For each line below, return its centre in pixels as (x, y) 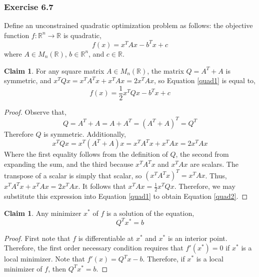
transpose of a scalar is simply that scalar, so (73, 175)
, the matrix (165, 70)
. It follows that (102, 186)
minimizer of (23, 268)
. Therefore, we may (205, 186)
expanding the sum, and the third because (69, 164)
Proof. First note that (37, 238)
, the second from (202, 154)
